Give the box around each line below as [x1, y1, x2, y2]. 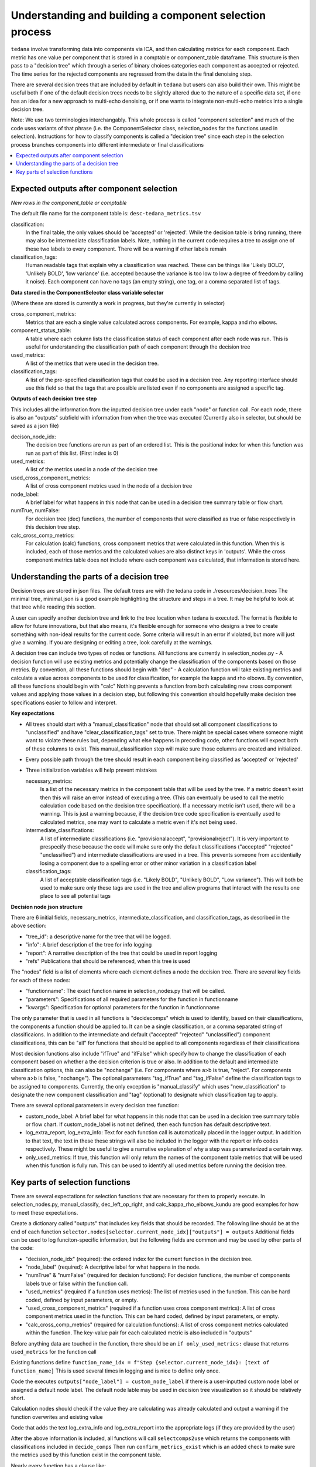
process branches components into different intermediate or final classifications [11, 141, 204, 148]
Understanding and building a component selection [11, 9, 266, 22]
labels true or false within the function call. [25, 1280, 128, 1287]
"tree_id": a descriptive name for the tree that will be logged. [25, 933, 171, 940]
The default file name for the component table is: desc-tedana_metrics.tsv [11, 210, 201, 217]
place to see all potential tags [40, 893, 111, 900]
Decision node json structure [11, 903, 83, 910]
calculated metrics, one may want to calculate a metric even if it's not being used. [40, 819, 237, 826]
